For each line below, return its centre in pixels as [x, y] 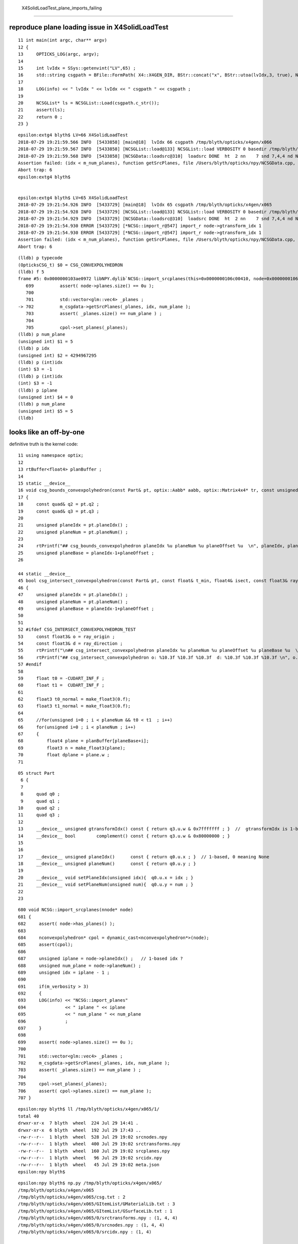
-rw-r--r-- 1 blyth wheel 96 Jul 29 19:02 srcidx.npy [90, 1158]
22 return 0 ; [40, 117]
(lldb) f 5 [31, 272]
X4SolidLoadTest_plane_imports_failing [62, 8]
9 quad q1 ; [40, 801]
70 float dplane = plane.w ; [64, 755]
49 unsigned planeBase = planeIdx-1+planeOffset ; [86, 609]
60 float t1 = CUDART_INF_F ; [61, 685]
